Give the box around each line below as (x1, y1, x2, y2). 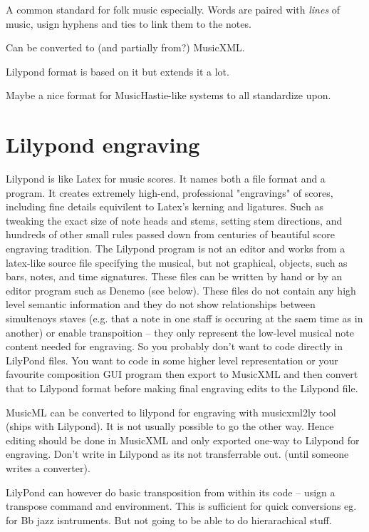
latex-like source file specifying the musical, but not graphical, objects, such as (6, 255, 348, 270)
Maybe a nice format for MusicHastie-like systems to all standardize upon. (6, 88, 331, 103)
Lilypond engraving (6, 130, 200, 159)
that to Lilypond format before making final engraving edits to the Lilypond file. (6, 381, 358, 395)
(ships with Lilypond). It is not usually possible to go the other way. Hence (6, 419, 334, 434)
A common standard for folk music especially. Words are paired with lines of (6, 2, 341, 16)
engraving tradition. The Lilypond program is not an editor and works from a (6, 241, 345, 256)
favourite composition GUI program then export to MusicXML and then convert (6, 367, 358, 382)
